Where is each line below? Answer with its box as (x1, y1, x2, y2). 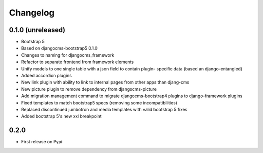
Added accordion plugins (21, 73, 72, 79)
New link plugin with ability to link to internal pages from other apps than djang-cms (21, 79, 189, 85)
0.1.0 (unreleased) (9, 26, 66, 34)
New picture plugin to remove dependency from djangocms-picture (21, 86, 157, 92)
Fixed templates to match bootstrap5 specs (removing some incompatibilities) (21, 100, 178, 105)
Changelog (9, 7, 55, 18)
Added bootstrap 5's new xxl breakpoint (21, 113, 102, 119)
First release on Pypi (21, 139, 63, 145)
